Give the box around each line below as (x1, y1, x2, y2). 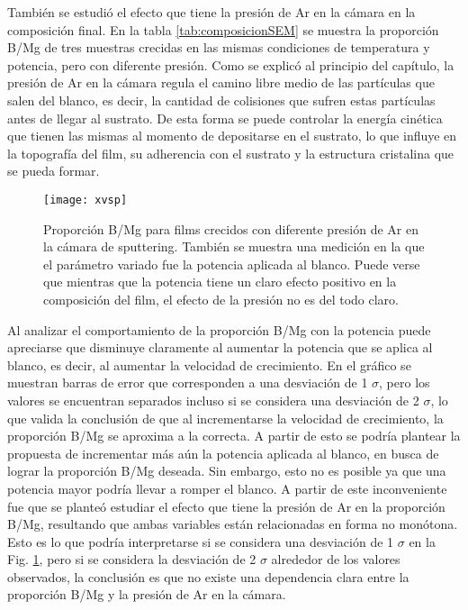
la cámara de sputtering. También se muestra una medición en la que (43, 237, 425, 256)
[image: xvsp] (43, 193, 128, 206)
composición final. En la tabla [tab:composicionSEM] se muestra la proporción (7, 20, 439, 39)
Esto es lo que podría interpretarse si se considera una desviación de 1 (7, 532, 394, 551)
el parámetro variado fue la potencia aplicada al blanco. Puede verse (43, 254, 420, 273)
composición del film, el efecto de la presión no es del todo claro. (43, 289, 399, 308)
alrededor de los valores (271, 550, 400, 569)
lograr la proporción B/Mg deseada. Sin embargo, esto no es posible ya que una (7, 461, 446, 480)
